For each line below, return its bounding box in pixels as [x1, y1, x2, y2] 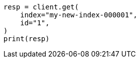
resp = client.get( [3, 3, 79, 11]
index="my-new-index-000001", [20, 11, 138, 19]
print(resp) [3, 35, 50, 43]
